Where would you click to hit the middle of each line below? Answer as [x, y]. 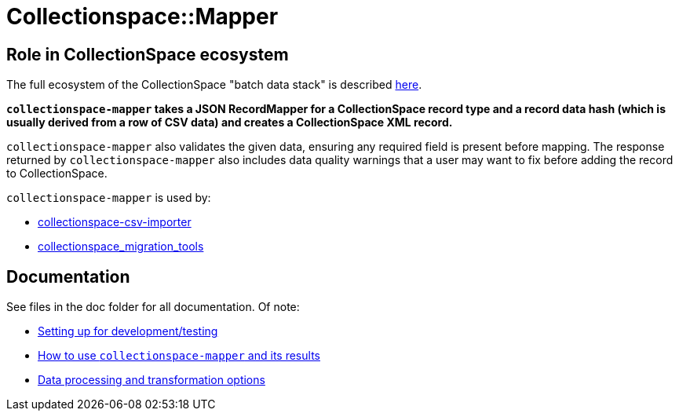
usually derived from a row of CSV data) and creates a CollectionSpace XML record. [230, 123]
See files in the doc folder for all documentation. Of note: [153, 307]
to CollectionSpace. [57, 174]
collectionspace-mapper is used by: [109, 198]
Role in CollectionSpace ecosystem [148, 54]
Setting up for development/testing [128, 331]
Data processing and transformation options [151, 380]
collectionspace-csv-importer [115, 222]
